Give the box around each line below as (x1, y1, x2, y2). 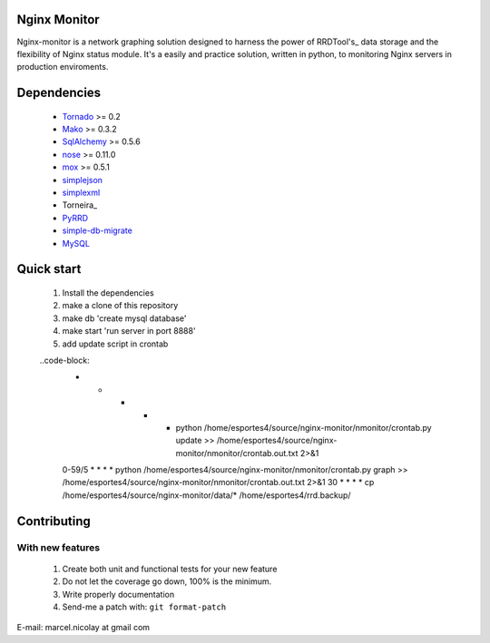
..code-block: (39, 355, 90, 365)
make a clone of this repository (62, 300, 179, 311)
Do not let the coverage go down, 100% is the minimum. (62, 576, 272, 587)
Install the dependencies (62, 287, 154, 298)
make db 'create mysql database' (62, 313, 187, 324)
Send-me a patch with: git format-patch (62, 601, 227, 612)
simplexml (62, 187, 101, 199)
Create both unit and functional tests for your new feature (62, 563, 278, 574)
